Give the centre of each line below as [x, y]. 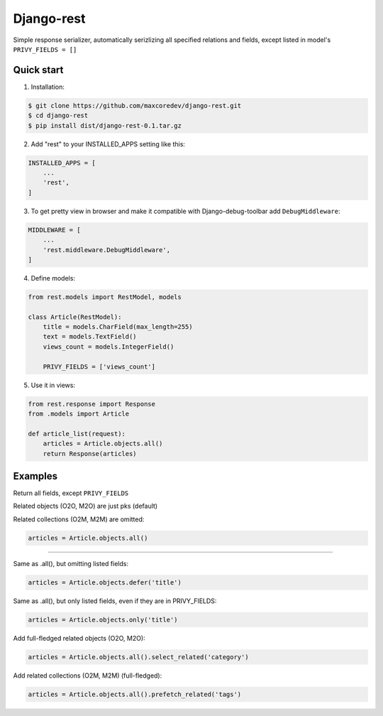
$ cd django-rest [58, 116]
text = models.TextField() [90, 337]
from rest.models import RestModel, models [105, 297]
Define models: [53, 278]
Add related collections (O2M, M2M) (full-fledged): [88, 676]
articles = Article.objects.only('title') [103, 619]
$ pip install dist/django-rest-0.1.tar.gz [105, 125]
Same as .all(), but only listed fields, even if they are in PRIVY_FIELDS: [115, 601]
